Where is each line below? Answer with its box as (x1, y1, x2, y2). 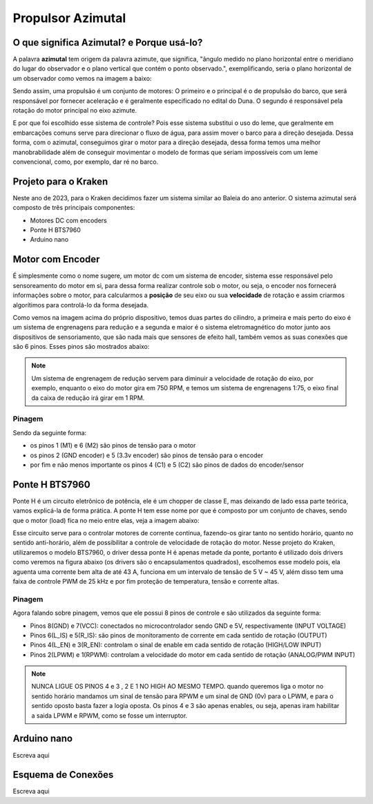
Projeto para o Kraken (12, 175, 108, 187)
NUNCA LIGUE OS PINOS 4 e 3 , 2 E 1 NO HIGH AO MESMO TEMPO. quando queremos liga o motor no (31, 682, 324, 691)
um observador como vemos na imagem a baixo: (12, 74, 152, 82)
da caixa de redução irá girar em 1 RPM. (31, 394, 145, 402)
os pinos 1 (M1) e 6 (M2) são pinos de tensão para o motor (30, 441, 196, 450)
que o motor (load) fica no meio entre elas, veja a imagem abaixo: (12, 516, 200, 524)
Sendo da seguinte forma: (12, 428, 87, 437)
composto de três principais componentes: (12, 204, 135, 212)
